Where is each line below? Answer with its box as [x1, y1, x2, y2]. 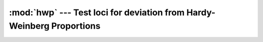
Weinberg [9, 21, 50, 31]
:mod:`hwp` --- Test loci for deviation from [9, 7, 185, 18]
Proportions [51, 21, 101, 31]
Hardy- [186, 7, 216, 18]
